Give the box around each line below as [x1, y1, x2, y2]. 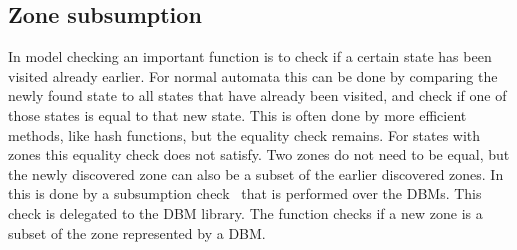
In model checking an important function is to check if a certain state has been [8, 46, 492, 67]
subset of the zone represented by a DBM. [8, 222, 266, 243]
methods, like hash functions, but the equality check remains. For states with [8, 124, 481, 145]
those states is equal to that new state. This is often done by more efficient [8, 104, 467, 125]
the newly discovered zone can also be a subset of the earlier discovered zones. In [8, 163, 504, 184]
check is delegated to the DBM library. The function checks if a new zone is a [8, 202, 483, 223]
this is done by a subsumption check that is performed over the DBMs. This [8, 183, 482, 204]
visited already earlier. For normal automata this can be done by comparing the [8, 65, 498, 86]
